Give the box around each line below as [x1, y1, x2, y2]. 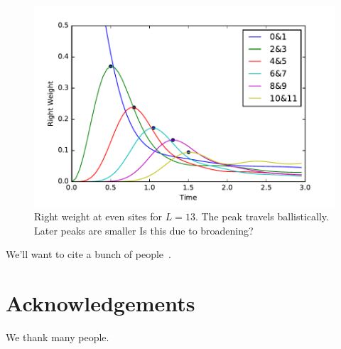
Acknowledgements [6, 289, 195, 318]
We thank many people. [6, 330, 109, 345]
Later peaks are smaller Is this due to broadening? [34, 222, 254, 237]
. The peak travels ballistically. [195, 209, 329, 224]
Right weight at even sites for [34, 209, 163, 224]
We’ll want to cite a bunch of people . [6, 247, 171, 262]
